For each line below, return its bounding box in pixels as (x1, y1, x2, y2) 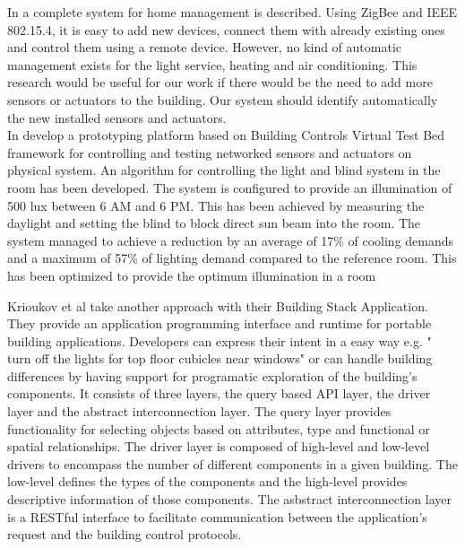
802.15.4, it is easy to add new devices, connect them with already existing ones (7, 20, 445, 39)
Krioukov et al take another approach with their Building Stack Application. (7, 296, 428, 315)
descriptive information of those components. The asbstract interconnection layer (7, 490, 452, 509)
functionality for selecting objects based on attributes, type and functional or (7, 419, 430, 438)
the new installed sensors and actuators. (7, 108, 227, 126)
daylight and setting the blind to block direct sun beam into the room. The (7, 213, 421, 232)
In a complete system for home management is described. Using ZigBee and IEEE (7, 3, 458, 21)
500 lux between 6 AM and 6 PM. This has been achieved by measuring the (7, 196, 425, 214)
